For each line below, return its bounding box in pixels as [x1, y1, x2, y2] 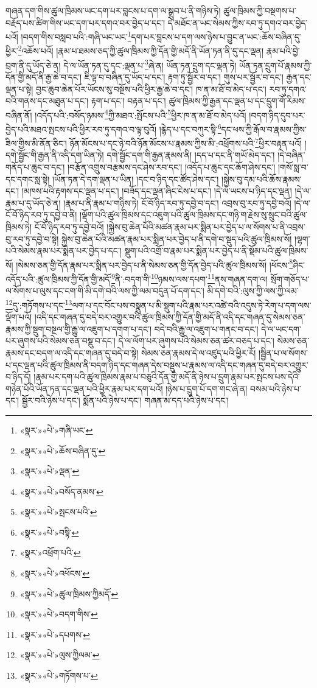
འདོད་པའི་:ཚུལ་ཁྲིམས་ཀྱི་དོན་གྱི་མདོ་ [5, 272, 112, 285]
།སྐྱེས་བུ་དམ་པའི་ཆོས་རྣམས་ [221, 172, 302, 185]
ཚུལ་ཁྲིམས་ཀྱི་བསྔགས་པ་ [223, 4, 296, 16]
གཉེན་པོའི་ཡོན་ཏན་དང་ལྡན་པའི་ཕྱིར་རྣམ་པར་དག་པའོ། [5, 382, 163, 395]
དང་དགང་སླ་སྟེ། [5, 172, 50, 185]
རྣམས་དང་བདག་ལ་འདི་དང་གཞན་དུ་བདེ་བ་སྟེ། [5, 346, 139, 359]
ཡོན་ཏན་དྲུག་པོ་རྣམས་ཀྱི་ [239, 58, 312, 71]
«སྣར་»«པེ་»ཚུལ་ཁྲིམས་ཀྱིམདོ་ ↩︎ [19, 587, 119, 600]
